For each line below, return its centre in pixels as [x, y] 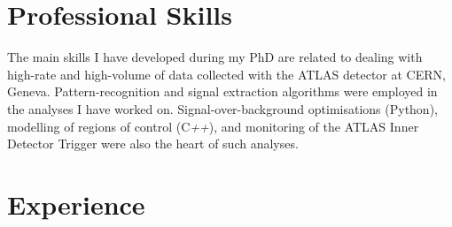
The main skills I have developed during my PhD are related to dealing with [215, 57]
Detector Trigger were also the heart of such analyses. [153, 144]
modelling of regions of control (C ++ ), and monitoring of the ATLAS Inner [213, 126]
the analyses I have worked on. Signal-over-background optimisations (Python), [222, 108]
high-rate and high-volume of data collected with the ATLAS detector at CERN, [226, 74]
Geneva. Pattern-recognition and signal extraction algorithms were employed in [222, 91]
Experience [76, 204]
